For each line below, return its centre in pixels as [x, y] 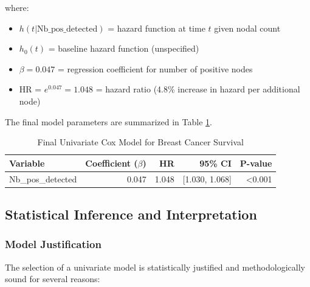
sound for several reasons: [53, 279]
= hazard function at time [157, 28]
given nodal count [247, 28]
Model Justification [53, 244]
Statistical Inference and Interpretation [131, 214]
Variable [27, 163]
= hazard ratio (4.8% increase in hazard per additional [198, 89]
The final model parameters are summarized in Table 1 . [108, 121]
